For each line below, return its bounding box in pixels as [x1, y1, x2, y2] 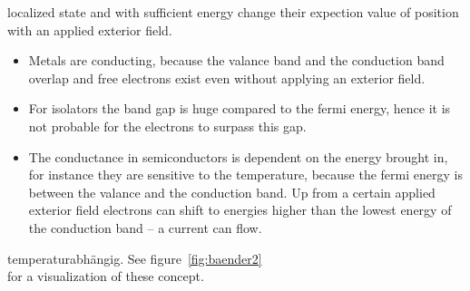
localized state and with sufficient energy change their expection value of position [7, 3, 459, 21]
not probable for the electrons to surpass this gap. [28, 116, 307, 135]
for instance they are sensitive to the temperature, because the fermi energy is [28, 165, 463, 184]
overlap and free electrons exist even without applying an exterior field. [28, 68, 426, 87]
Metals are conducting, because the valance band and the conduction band [28, 51, 445, 70]
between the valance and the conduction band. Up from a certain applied [28, 182, 436, 201]
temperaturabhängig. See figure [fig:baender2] [7, 248, 262, 267]
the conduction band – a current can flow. [28, 218, 262, 237]
